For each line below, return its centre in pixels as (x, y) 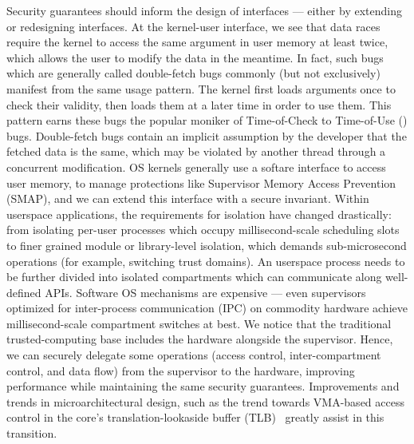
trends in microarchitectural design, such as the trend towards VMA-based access (205, 401)
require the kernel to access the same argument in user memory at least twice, (197, 42)
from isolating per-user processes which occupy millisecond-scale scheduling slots (203, 230)
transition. (32, 433)
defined (24, 292)
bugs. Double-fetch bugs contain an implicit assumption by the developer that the (207, 135)
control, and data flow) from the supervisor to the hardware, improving (181, 370)
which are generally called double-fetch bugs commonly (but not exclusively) (193, 73)
